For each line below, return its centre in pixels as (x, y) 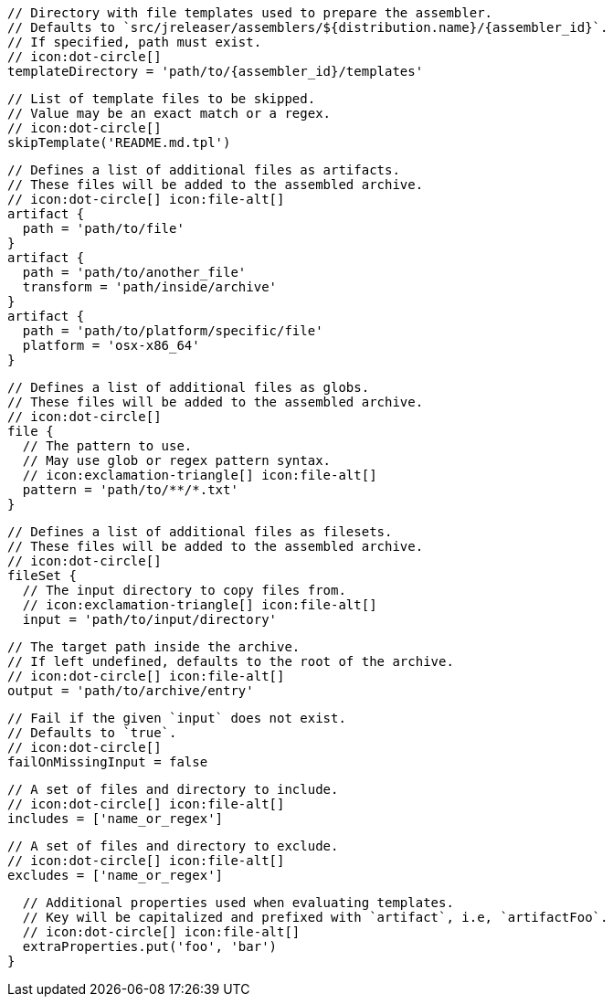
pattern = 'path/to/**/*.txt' (130, 490)
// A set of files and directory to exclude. (173, 846)
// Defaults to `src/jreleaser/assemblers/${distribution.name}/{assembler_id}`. (308, 27)
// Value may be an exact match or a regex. (169, 113)
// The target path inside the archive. (154, 647)
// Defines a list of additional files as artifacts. (204, 170)
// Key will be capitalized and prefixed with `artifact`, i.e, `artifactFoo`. (315, 917)
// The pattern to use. (107, 446)
